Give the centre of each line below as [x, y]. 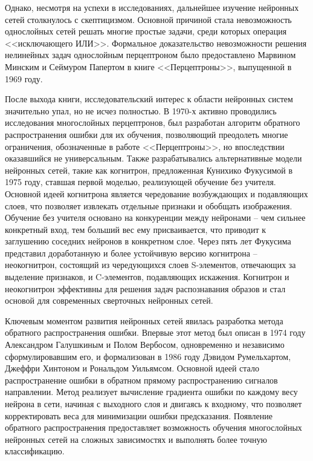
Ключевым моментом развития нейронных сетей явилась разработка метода [144, 320]
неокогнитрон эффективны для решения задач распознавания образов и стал [145, 288]
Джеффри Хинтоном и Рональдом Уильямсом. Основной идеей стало [132, 368]
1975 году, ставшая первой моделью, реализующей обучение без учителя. [140, 182]
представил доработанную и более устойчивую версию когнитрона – [131, 253]
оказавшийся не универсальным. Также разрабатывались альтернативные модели [153, 158]
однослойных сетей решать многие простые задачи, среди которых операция [146, 31]
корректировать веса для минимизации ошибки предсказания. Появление [139, 415]
